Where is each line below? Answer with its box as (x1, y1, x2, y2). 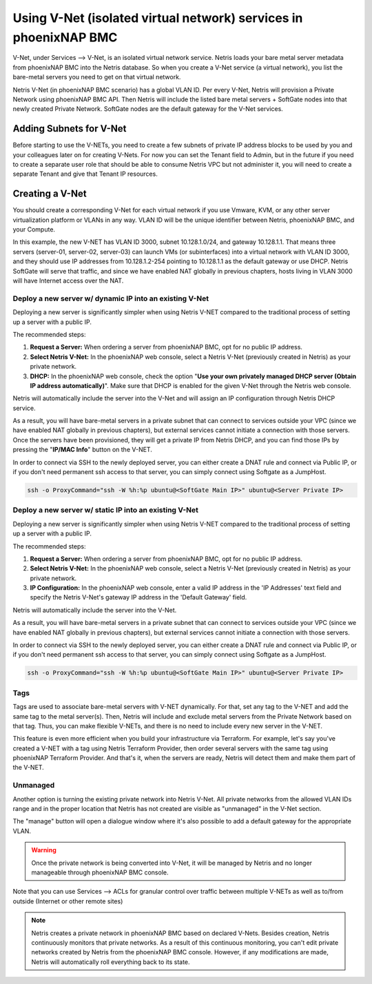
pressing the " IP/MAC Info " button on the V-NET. (12, 445, 153, 454)
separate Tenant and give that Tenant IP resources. (12, 170, 158, 178)
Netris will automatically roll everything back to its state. (31, 958, 190, 966)
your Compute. (12, 225, 55, 234)
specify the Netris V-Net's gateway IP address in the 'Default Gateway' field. (30, 593, 247, 602)
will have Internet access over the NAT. (12, 276, 124, 285)
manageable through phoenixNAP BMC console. (31, 868, 169, 877)
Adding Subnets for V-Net (12, 123, 127, 134)
